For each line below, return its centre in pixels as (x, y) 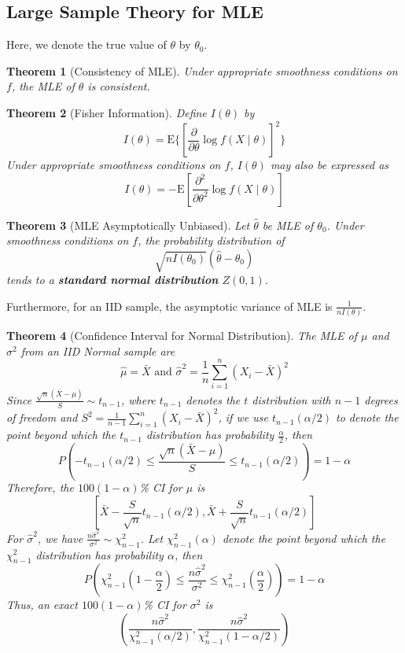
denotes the (213, 399)
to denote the (367, 417)
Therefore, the (40, 487)
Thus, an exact (42, 605)
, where (138, 399)
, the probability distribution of (211, 240)
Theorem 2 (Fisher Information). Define (107, 112)
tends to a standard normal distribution (112, 280)
